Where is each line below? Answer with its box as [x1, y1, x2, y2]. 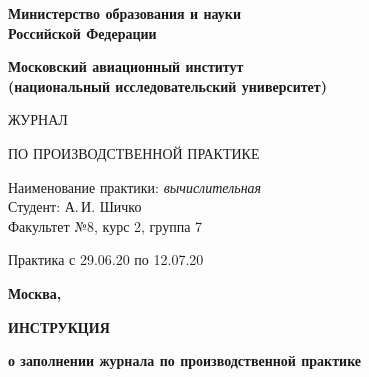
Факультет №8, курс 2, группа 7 [8, 215, 203, 236]
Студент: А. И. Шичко [8, 196, 142, 217]
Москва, [8, 282, 62, 303]
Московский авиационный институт [8, 56, 244, 77]
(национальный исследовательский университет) [8, 75, 327, 96]
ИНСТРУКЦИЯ [8, 316, 110, 337]
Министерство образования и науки [8, 3, 241, 23]
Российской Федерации [8, 22, 157, 43]
